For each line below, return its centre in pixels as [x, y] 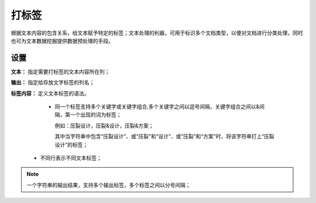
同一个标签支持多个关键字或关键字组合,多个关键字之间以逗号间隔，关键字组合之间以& [157, 107]
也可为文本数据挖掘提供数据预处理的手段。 [62, 40]
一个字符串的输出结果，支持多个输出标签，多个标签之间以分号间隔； [109, 185]
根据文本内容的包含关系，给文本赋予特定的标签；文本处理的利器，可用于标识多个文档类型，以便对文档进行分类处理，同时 [157, 33]
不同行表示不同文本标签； [71, 158]
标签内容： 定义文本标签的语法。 [50, 93]
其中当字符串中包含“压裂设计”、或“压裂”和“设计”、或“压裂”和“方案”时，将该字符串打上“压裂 [164, 136]
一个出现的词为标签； [96, 115]
